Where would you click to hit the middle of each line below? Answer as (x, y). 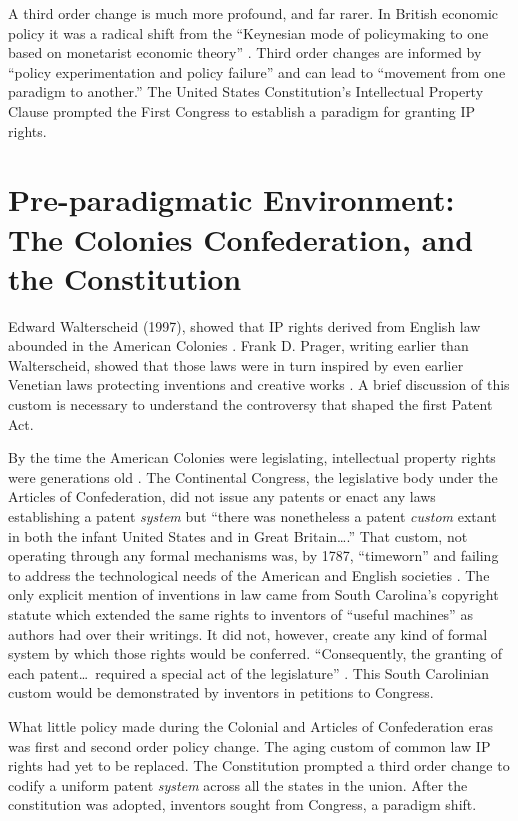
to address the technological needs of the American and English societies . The (249, 574)
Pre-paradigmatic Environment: (231, 199)
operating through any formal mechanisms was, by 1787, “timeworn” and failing (253, 555)
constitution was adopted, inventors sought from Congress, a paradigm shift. (242, 804)
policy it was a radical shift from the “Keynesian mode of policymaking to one (248, 32)
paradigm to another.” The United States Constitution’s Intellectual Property (246, 91)
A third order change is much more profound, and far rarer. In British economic (253, 13)
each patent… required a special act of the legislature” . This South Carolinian (249, 672)
